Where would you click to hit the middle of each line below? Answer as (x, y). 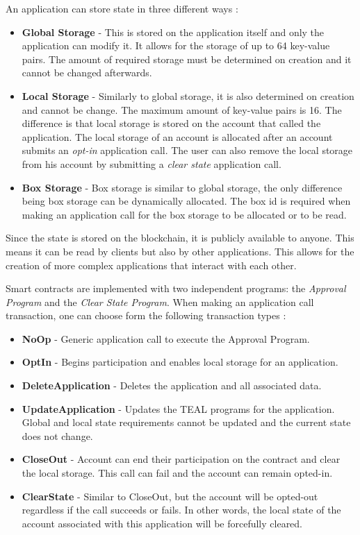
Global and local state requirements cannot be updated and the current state (186, 422)
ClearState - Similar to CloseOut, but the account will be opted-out (170, 496)
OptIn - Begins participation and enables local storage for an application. (180, 362)
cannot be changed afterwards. (87, 73)
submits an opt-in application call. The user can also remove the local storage (187, 150)
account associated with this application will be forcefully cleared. (162, 523)
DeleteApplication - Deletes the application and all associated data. (172, 385)
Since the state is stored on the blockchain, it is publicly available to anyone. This (180, 238)
